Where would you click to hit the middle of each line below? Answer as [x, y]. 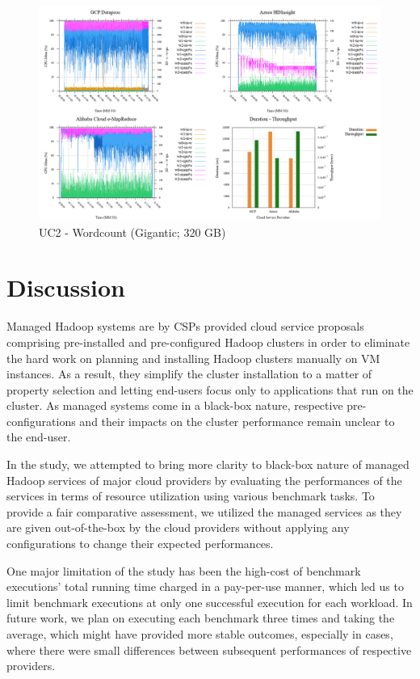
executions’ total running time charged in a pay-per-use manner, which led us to [205, 586]
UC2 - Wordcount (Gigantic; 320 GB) [132, 232]
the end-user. [39, 437]
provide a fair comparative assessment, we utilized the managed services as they [204, 511]
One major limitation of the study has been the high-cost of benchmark [184, 570]
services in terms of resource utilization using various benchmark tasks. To [191, 496]
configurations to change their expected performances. [140, 544]
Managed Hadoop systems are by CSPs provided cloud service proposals [185, 326]
